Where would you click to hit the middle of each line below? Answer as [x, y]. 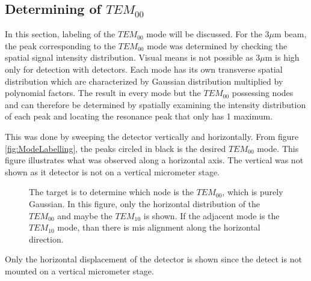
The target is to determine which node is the [111, 192]
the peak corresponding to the [60, 45]
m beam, [291, 34]
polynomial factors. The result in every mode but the [103, 93]
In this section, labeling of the [60, 34]
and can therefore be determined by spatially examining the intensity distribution [155, 104]
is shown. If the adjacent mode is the [211, 215]
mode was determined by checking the [217, 45]
